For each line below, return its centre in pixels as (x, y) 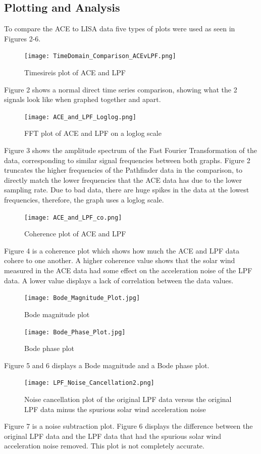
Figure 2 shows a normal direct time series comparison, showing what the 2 (121, 89)
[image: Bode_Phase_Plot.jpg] (75, 332)
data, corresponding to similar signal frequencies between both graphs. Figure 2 (127, 160)
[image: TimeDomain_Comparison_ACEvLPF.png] (100, 56)
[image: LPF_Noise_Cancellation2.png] (89, 383)
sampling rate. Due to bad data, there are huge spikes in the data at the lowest (127, 190)
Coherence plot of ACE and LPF (75, 234)
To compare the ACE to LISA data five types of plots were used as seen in (120, 29)
